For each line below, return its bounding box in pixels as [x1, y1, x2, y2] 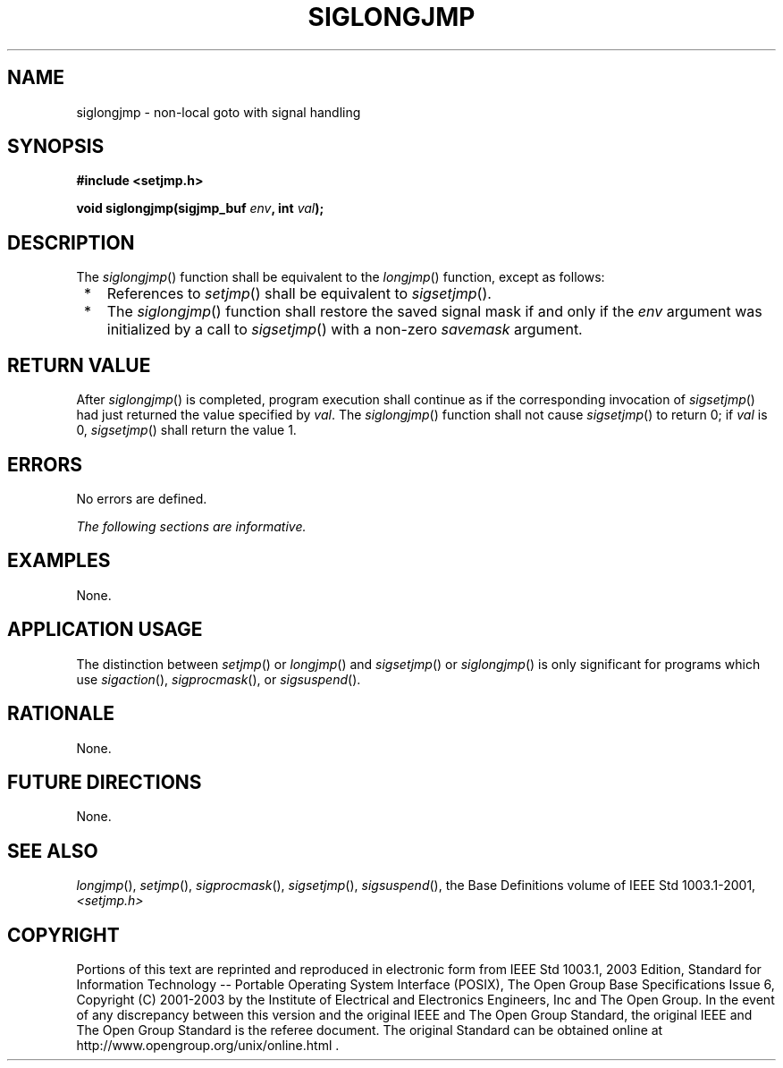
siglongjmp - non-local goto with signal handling [76, 104, 361, 120]
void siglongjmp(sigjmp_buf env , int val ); [76, 200, 324, 216]
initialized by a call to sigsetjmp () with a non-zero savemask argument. [106, 320, 583, 339]
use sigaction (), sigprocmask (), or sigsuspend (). [76, 671, 361, 687]
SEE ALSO [7, 839, 98, 862]
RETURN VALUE [7, 353, 151, 377]
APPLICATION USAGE [7, 618, 203, 641]
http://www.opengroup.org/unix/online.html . [76, 1038, 340, 1054]
